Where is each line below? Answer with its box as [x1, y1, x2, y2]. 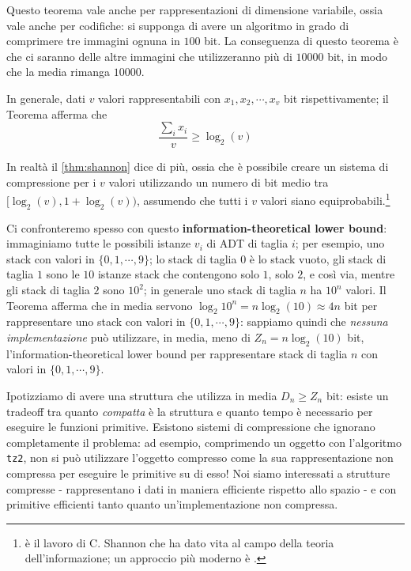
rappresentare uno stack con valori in [6, 313, 186, 330]
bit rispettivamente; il [283, 89, 389, 106]
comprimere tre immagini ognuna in [6, 32, 180, 49]
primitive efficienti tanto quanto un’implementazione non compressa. [6, 496, 338, 512]
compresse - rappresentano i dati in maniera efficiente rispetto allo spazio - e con [6, 480, 397, 497]
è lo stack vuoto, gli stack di [249, 250, 386, 267]
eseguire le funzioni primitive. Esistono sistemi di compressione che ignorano [6, 418, 375, 435]
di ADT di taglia [206, 235, 288, 251]
